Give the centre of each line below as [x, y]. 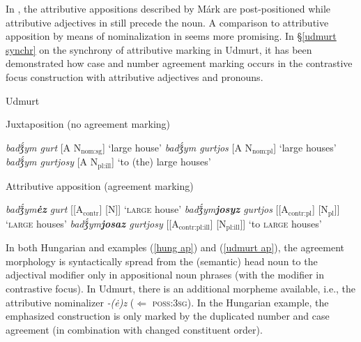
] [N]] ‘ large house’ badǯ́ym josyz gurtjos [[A [194, 209]
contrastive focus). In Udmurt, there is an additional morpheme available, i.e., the [181, 288]
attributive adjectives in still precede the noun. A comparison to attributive [167, 22]
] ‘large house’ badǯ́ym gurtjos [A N [178, 147]
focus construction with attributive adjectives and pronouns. [135, 76]
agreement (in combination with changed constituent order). [134, 329]
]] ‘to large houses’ [281, 223]
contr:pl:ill [194, 228]
